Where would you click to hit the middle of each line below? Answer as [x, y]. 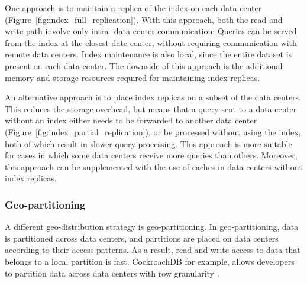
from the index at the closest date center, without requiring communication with [151, 42]
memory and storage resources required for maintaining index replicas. [133, 77]
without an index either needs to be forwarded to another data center [131, 120]
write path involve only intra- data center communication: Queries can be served [151, 31]
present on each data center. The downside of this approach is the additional [144, 65]
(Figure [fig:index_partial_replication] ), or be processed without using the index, [153, 131]
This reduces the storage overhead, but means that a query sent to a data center [151, 108]
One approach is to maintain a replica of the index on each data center [133, 8]
